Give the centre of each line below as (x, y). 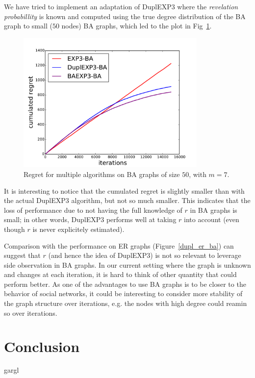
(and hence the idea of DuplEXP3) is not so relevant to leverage (145, 255)
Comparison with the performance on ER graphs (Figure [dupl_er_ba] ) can (119, 245)
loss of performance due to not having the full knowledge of (93, 210)
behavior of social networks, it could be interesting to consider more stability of (123, 293)
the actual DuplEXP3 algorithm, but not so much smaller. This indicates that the (127, 200)
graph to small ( (28, 26)
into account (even (212, 219)
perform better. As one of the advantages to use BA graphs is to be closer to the (125, 284)
